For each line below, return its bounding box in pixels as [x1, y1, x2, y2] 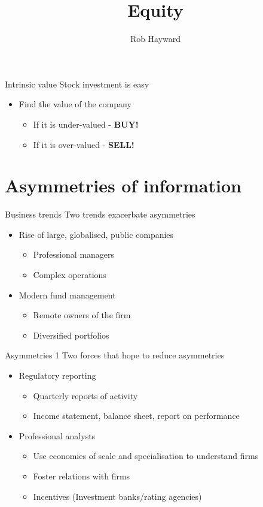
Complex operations [33, 268, 106, 280]
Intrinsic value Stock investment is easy [5, 77, 149, 90]
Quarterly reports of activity [33, 389, 138, 402]
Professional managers [33, 248, 115, 261]
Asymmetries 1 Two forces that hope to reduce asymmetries [5, 349, 225, 361]
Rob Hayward [130, 32, 181, 45]
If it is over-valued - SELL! [33, 138, 134, 150]
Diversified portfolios [33, 328, 109, 341]
